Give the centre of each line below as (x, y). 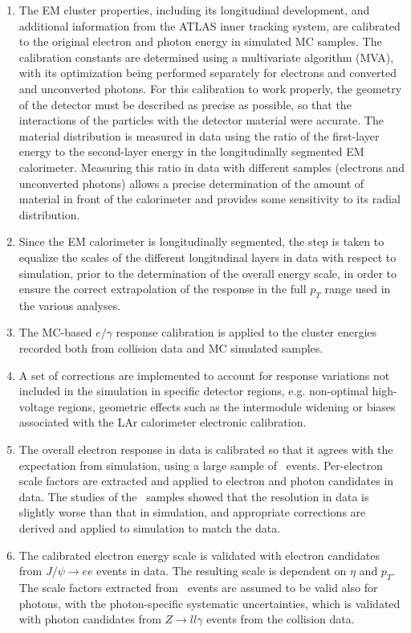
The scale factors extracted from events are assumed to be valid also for (198, 587)
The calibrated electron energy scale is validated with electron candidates (199, 555)
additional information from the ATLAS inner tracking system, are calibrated (210, 25)
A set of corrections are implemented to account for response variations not (204, 375)
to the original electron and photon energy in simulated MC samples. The (200, 41)
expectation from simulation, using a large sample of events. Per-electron (201, 465)
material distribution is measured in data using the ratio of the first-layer (199, 135)
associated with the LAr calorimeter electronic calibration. (163, 422)
